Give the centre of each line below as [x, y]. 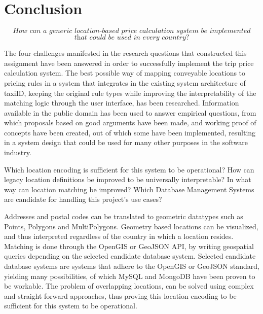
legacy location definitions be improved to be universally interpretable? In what [128, 179]
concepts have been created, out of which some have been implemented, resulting [130, 132]
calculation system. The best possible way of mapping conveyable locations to [125, 73]
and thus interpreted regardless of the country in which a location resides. [119, 236]
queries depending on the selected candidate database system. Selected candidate [130, 256]
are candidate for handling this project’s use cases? [83, 199]
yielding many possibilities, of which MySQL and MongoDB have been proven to [130, 276]
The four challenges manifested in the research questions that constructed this [125, 53]
